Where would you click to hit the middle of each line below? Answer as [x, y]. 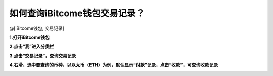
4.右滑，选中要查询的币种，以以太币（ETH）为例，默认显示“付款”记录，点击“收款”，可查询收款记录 [114, 65]
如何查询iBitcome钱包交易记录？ [77, 13]
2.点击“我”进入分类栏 [32, 47]
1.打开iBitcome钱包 [30, 37]
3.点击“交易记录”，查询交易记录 [43, 56]
